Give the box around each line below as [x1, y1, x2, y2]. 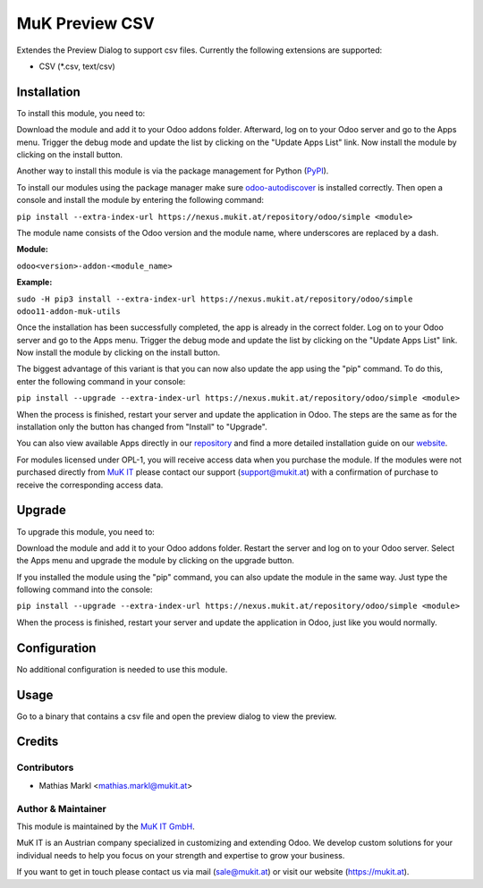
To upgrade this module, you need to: [16, 526, 156, 537]
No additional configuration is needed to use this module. [16, 664, 228, 674]
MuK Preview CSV [16, 13, 156, 33]
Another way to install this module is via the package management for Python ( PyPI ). [16, 165, 329, 176]
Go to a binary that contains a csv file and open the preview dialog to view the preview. [16, 711, 337, 722]
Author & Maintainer [16, 802, 106, 815]
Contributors [16, 761, 74, 774]
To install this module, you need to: [16, 107, 146, 118]
